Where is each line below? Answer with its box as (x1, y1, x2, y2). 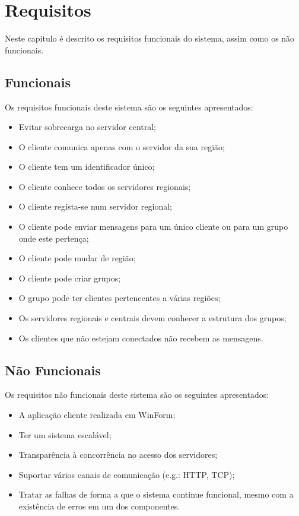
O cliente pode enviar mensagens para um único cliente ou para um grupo (18, 220, 288, 233)
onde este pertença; (18, 232, 89, 244)
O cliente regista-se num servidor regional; (18, 200, 172, 213)
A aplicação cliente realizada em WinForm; (18, 409, 176, 421)
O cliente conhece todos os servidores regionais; (18, 180, 191, 192)
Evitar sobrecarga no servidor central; (18, 121, 157, 133)
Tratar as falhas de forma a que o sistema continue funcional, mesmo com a (18, 488, 294, 501)
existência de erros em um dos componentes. (18, 500, 180, 512)
